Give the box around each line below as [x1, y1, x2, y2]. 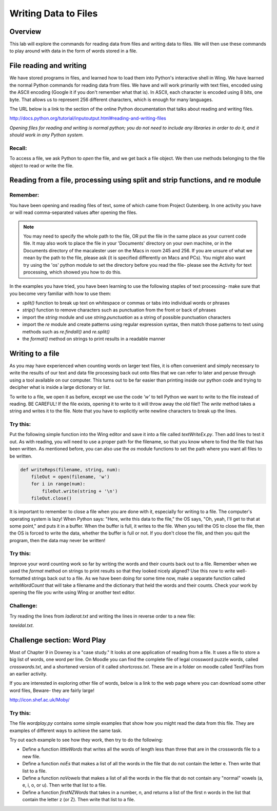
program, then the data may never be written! [9, 537, 106, 543]
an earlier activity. [9, 671, 48, 677]
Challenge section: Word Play [9, 636, 106, 644]
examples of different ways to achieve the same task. [9, 727, 123, 734]
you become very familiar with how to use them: [9, 290, 111, 296]
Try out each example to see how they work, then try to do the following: [9, 737, 163, 743]
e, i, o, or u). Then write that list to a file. [22, 782, 107, 788]
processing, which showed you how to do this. [23, 269, 122, 275]
